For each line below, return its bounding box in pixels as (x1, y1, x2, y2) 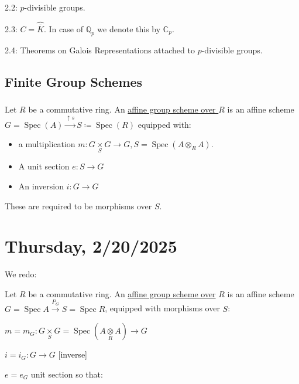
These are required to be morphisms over (5, 199, 152, 212)
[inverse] (58, 348, 87, 361)
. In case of (44, 23, 83, 35)
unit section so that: (30, 368, 103, 380)
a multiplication (18, 138, 75, 150)
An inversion (18, 179, 64, 192)
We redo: (5, 268, 37, 280)
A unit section (18, 160, 70, 172)
